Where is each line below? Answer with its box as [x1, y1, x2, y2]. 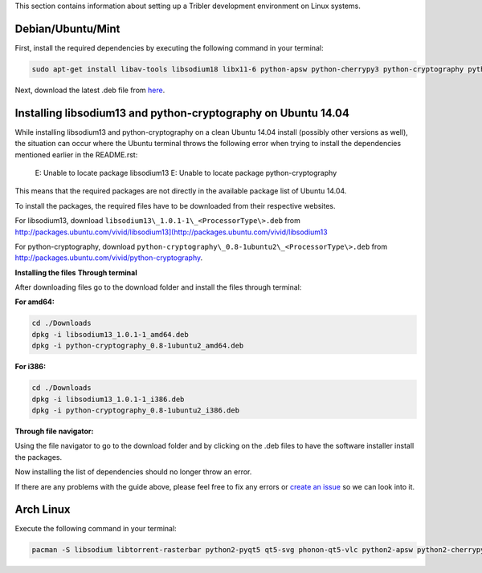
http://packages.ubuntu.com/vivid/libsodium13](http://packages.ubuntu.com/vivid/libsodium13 [14, 227, 329, 237]
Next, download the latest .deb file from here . [14, 85, 165, 95]
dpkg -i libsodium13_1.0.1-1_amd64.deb [31, 330, 189, 339]
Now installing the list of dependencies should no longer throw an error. [14, 467, 252, 477]
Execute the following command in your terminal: [14, 524, 177, 534]
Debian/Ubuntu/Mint [14, 22, 120, 35]
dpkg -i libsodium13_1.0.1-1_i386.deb [31, 394, 185, 404]
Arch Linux [14, 502, 71, 517]
